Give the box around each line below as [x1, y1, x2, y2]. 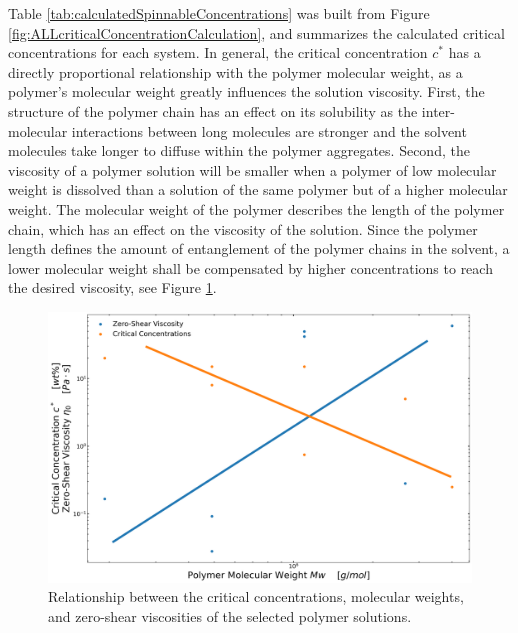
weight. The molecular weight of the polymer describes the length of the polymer [8, 198, 505, 219]
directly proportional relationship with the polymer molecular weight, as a [8, 61, 463, 82]
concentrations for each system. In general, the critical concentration [8, 42, 428, 63]
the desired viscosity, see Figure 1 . [8, 277, 217, 298]
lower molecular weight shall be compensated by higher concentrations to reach [8, 257, 493, 278]
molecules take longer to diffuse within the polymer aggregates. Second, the [8, 140, 470, 161]
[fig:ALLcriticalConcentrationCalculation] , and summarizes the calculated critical [8, 22, 505, 43]
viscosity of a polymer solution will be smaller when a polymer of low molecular [8, 159, 497, 180]
